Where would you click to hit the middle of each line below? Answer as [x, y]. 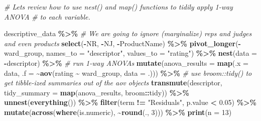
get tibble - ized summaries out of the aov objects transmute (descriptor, [113, 83]
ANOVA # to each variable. [47, 16]
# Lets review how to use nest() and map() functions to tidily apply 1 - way [118, 7]
